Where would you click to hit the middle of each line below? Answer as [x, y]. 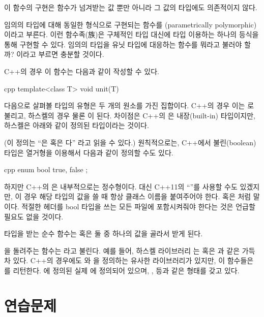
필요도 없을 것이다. [34, 216]
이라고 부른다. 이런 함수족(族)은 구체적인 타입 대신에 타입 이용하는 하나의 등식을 [131, 34]
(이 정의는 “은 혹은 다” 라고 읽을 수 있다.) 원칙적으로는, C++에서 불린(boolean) [130, 142]
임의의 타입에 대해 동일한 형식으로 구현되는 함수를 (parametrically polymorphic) [130, 24]
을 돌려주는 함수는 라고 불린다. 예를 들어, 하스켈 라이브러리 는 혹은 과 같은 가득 [130, 250]
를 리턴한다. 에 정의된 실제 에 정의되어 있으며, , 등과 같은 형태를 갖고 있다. [122, 270]
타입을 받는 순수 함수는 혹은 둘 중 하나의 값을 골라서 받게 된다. [104, 233]
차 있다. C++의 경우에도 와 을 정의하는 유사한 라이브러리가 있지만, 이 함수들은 [129, 260]
